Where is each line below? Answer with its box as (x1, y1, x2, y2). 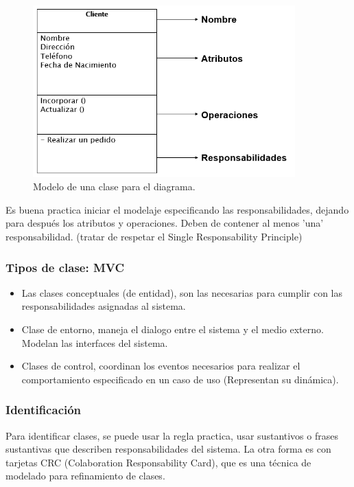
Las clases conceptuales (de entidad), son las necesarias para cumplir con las (21, 285, 343, 299)
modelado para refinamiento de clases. (5, 468, 165, 483)
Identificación (5, 401, 82, 418)
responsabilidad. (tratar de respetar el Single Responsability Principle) (5, 229, 303, 244)
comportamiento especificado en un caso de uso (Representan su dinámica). (21, 372, 339, 386)
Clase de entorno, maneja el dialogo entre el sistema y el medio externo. (21, 322, 324, 337)
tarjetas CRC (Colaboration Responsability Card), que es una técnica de (5, 455, 311, 469)
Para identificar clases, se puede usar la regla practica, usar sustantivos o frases (5, 428, 338, 442)
